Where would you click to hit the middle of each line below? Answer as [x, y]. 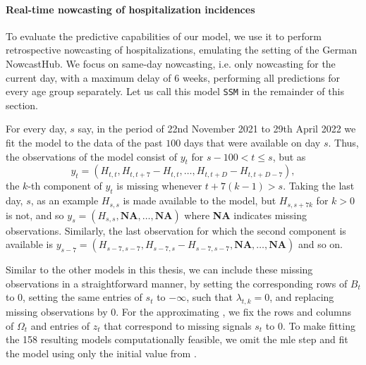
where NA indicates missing [245, 215]
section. [22, 105]
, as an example [65, 200]
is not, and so [35, 215]
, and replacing [302, 297]
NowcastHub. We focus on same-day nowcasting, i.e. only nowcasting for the [171, 63]
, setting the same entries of [83, 297]
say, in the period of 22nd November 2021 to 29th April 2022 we [217, 129]
